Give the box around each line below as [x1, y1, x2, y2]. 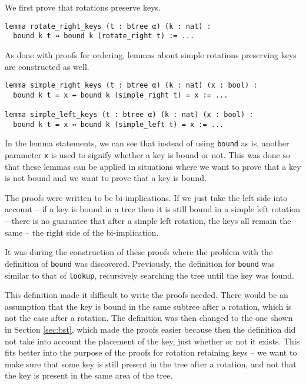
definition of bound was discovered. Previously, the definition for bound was [5, 257, 275, 269]
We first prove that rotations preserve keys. [5, 1, 161, 13]
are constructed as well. [5, 60, 89, 72]
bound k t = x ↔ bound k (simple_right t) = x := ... [13, 91, 228, 99]
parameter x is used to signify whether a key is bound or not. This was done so [5, 149, 291, 161]
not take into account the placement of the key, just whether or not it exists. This [5, 334, 300, 347]
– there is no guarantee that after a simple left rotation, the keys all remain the [5, 215, 291, 227]
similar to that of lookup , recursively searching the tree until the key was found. [5, 269, 294, 281]
